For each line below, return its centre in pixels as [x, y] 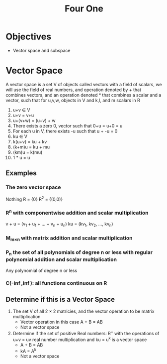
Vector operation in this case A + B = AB [62, 322]
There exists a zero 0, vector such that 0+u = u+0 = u [68, 125]
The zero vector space [33, 187]
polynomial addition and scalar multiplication [61, 259]
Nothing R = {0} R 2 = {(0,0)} [34, 199]
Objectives [29, 37]
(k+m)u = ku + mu [31, 147]
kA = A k [28, 351]
